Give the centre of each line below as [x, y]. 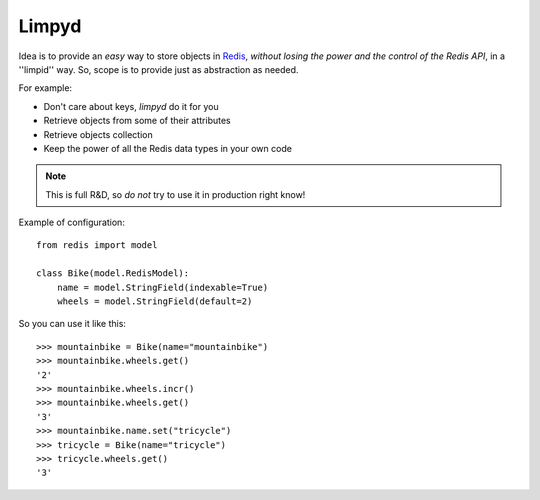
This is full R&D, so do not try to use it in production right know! [175, 194]
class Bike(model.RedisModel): [113, 273]
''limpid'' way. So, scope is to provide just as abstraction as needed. [158, 69]
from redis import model [97, 245]
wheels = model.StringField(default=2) [154, 301]
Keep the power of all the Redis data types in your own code [167, 148]
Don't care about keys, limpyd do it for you [131, 106]
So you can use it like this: [72, 324]
